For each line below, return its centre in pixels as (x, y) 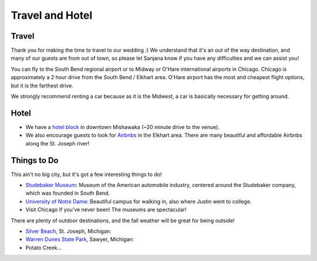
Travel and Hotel (52, 15)
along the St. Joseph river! (58, 143)
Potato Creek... (43, 248)
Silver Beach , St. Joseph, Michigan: (68, 231)
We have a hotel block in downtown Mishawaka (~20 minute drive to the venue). (123, 127)
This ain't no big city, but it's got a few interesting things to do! (86, 174)
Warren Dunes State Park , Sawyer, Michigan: (80, 239)
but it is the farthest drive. (42, 86)
